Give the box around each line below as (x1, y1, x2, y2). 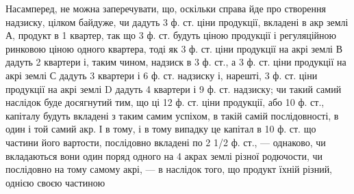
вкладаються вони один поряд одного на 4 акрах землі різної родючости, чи (5, 148, 323, 163)
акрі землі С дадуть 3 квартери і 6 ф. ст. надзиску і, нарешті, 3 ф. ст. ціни (5, 68, 318, 82)
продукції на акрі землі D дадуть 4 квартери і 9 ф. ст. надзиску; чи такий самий (5, 81, 342, 96)
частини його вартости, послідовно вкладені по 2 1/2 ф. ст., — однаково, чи (5, 135, 326, 149)
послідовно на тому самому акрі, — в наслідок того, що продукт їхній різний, (5, 162, 333, 176)
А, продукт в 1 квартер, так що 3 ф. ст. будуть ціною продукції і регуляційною (5, 28, 337, 42)
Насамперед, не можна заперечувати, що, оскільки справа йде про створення (5, 1, 326, 15)
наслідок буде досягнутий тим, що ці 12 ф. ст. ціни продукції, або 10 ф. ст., (5, 95, 325, 109)
